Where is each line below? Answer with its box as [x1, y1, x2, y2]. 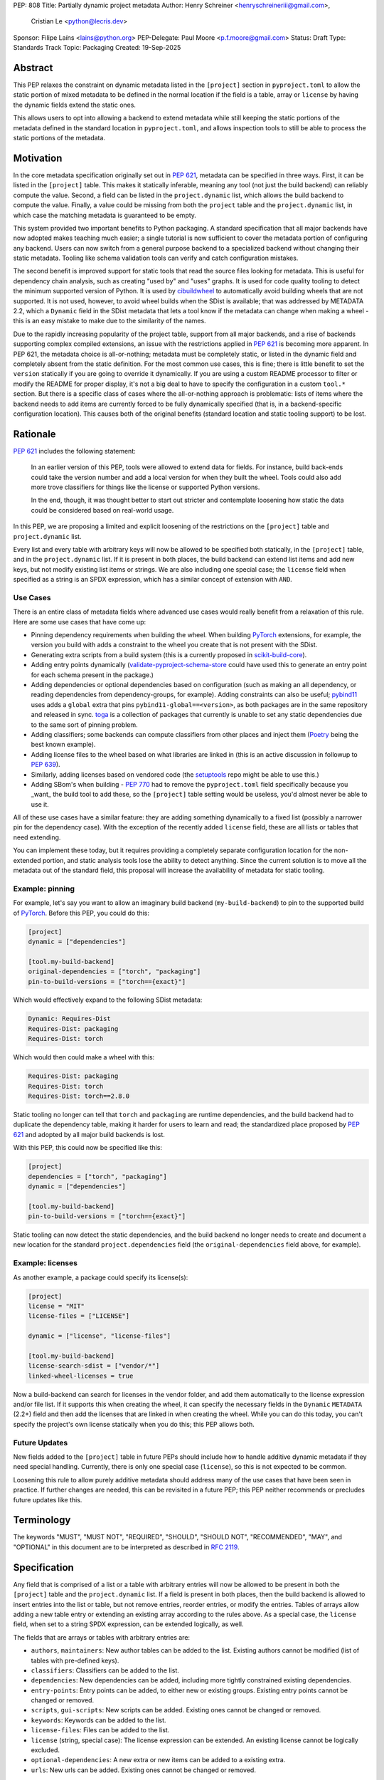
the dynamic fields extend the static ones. [13, 100, 137, 109]
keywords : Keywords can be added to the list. [31, 1716, 166, 1724]
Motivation [13, 152, 63, 164]
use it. [31, 800, 49, 808]
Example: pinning [13, 884, 75, 894]
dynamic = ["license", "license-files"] [28, 1332, 171, 1340]
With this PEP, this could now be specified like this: [13, 1143, 163, 1152]
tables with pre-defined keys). [31, 1656, 119, 1665]
